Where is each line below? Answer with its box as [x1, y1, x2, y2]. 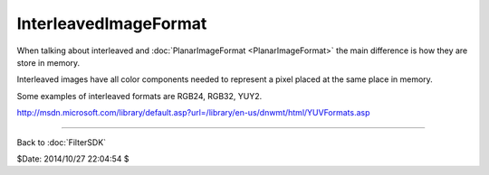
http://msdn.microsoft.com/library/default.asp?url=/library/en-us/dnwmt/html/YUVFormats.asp [16, 107, 370, 118]
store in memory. [16, 57, 81, 68]
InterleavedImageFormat [16, 14, 207, 33]
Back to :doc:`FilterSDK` [16, 136, 107, 148]
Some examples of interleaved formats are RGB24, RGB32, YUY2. [16, 90, 263, 101]
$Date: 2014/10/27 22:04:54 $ [16, 153, 129, 164]
